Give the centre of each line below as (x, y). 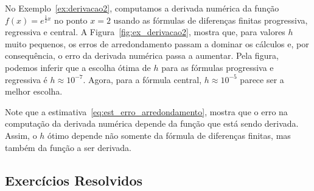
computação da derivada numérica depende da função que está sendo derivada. (152, 123)
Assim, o (21, 135)
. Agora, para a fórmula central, (142, 79)
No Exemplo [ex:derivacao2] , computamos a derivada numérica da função (142, 8)
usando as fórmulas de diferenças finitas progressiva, (211, 20)
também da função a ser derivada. (68, 147)
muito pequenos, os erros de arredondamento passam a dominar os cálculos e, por (157, 43)
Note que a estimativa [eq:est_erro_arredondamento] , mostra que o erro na (146, 111)
